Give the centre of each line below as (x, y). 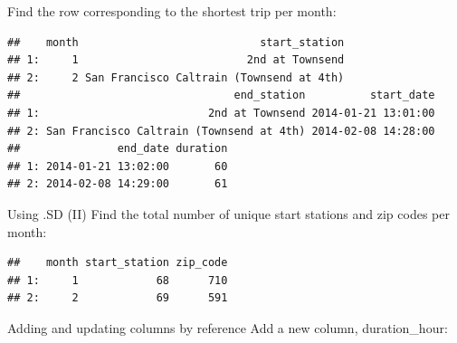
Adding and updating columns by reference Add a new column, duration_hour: (228, 327)
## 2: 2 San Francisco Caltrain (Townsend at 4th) (176, 77)
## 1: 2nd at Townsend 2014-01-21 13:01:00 (221, 113)
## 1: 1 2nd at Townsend (176, 60)
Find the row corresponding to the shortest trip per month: (172, 11)
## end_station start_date (221, 95)
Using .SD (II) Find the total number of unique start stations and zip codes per (228, 213)
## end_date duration (118, 149)
